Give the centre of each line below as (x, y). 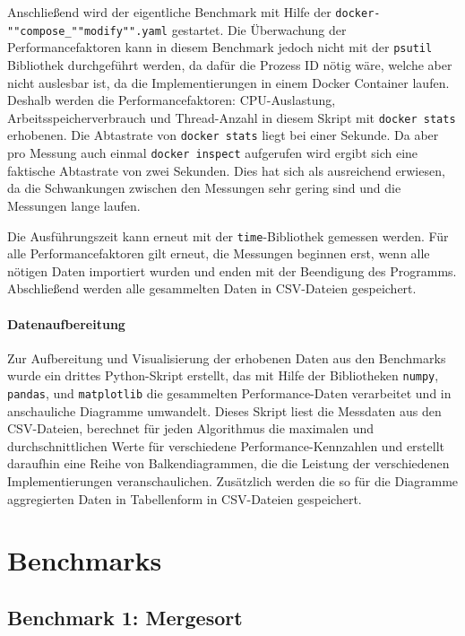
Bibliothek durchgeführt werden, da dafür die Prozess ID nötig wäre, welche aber (230, 64)
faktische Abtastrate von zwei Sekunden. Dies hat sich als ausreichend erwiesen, (226, 170)
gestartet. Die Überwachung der (259, 29)
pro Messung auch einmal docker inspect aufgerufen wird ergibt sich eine (213, 153)
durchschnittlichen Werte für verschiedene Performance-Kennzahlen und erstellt (226, 445)
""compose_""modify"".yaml (87, 31)
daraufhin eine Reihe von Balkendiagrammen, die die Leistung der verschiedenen (228, 463)
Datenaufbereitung (66, 323)
